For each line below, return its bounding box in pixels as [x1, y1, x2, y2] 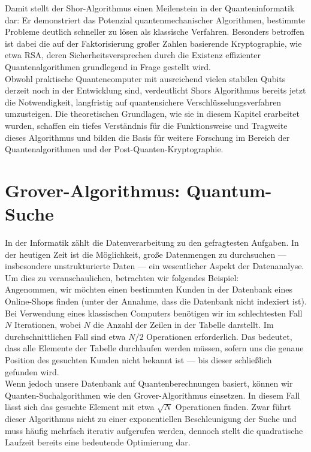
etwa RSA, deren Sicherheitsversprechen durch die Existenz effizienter [5, 49, 261, 61]
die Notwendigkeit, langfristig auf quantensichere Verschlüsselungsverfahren [5, 95, 282, 108]
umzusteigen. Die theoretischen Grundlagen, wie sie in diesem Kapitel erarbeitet [5, 107, 300, 120]
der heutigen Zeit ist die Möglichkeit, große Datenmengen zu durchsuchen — [5, 248, 286, 260]
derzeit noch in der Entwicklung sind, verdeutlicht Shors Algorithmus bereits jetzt [5, 84, 306, 97]
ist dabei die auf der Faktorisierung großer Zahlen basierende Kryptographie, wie [5, 37, 302, 49]
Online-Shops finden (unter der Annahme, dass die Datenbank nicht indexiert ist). [5, 295, 307, 307]
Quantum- [186, 177, 272, 202]
